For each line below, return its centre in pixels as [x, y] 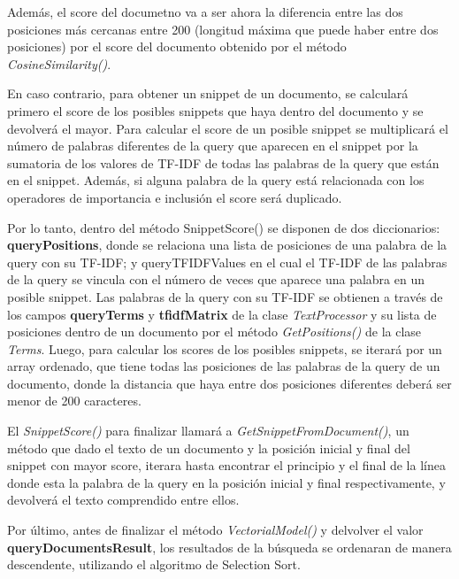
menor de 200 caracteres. [74, 401]
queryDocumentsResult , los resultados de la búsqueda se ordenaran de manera [229, 547]
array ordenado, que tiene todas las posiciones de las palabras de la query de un [224, 366]
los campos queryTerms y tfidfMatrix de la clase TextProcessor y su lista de [222, 314]
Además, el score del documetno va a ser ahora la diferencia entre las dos [205, 12]
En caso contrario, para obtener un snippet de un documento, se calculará [208, 93]
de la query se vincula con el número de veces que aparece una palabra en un [216, 279]
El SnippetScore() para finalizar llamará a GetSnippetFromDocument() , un [208, 431]
